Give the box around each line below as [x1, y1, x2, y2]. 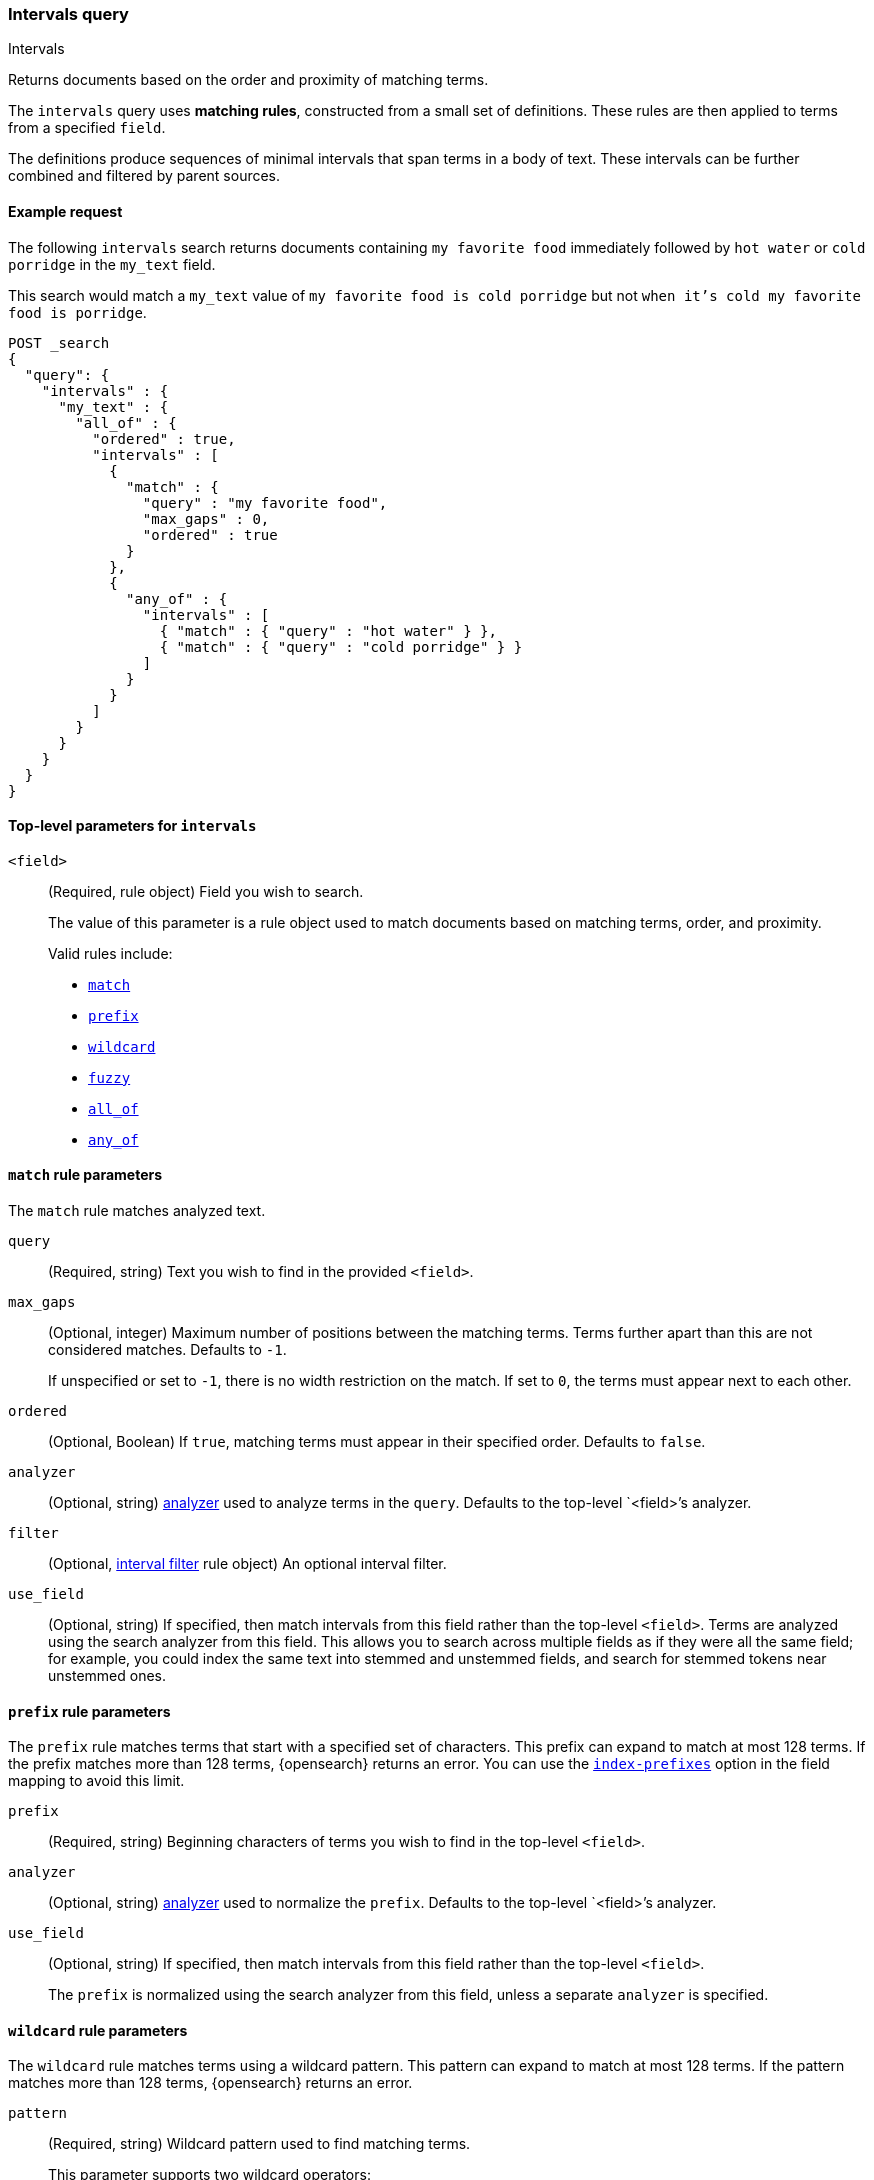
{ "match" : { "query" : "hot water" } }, [159, 622, 497, 639]
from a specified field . [8, 119, 166, 137]
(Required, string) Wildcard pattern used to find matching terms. [48, 2135, 471, 2153]
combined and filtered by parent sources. [8, 167, 281, 185]
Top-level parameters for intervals [8, 817, 257, 835]
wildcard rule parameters [8, 2021, 188, 2039]
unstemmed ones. [48, 1667, 166, 1685]
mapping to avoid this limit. [8, 1772, 185, 1790]
